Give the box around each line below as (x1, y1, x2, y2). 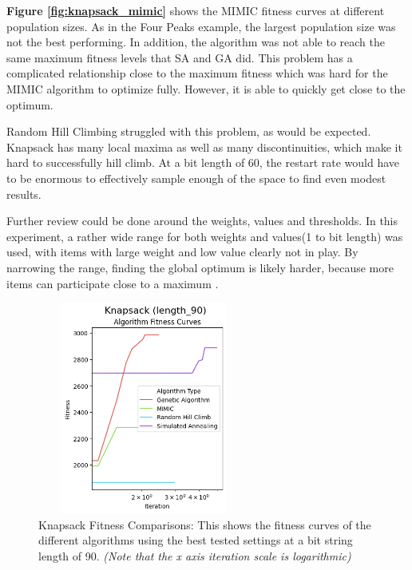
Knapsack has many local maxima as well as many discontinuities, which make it (6, 138, 402, 155)
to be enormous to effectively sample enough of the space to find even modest (6, 169, 386, 186)
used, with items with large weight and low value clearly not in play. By (6, 243, 359, 260)
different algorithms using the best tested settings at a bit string (38, 532, 353, 548)
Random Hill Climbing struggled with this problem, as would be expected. (6, 123, 371, 140)
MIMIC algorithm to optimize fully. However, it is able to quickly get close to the (6, 80, 406, 97)
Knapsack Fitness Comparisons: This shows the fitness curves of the (38, 516, 371, 532)
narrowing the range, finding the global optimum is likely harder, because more (6, 259, 394, 275)
